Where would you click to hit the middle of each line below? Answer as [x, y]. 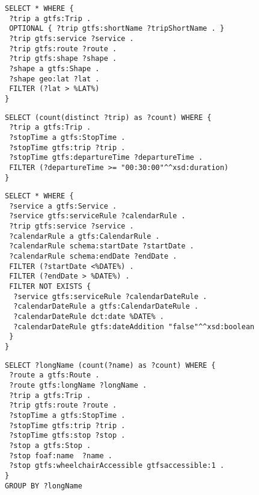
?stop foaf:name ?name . [61, 456]
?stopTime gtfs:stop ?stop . [67, 436]
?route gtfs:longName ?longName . [78, 385]
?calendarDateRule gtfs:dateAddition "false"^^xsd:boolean [134, 326]
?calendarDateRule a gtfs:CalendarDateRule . [106, 307]
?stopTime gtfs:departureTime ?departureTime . [106, 158]
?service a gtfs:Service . [63, 206]
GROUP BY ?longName [44, 486]
